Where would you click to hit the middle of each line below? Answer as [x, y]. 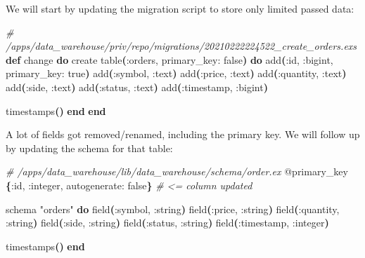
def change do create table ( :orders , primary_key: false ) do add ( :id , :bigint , [169, 59]
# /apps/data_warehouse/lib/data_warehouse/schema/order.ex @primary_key [177, 171]
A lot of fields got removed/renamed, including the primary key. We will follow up [183, 134]
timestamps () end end [56, 110]
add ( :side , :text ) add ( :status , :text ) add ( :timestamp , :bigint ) [137, 87]
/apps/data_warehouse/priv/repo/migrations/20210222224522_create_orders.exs [181, 46]
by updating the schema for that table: [89, 148]
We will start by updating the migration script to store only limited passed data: [180, 8]
